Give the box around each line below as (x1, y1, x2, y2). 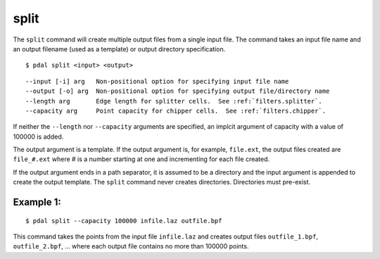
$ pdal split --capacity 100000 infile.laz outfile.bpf (25, 217, 222, 225)
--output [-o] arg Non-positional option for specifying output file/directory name (25, 87, 330, 95)
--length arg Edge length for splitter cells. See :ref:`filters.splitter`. (25, 97, 323, 105)
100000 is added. (13, 132, 64, 141)
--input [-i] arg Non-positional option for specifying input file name (25, 77, 289, 85)
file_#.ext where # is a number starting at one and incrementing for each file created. (13, 155, 270, 163)
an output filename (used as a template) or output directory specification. (13, 44, 226, 53)
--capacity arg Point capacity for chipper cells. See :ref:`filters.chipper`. (25, 106, 327, 115)
